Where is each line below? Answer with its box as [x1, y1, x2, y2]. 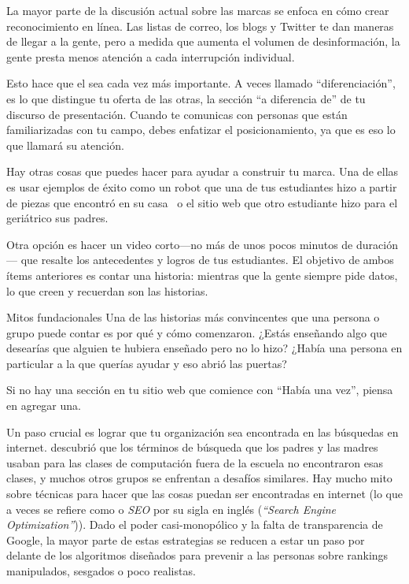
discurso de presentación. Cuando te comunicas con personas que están [6, 106, 348, 122]
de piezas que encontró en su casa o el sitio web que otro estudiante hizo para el [6, 194, 398, 210]
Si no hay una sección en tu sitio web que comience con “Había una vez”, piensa [6, 381, 393, 398]
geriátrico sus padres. [6, 210, 109, 226]
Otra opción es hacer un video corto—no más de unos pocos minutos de [6, 236, 353, 252]
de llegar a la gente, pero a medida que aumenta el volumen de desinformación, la [6, 33, 400, 50]
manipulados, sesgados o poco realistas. [6, 563, 196, 578]
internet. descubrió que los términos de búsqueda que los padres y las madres [6, 439, 378, 456]
